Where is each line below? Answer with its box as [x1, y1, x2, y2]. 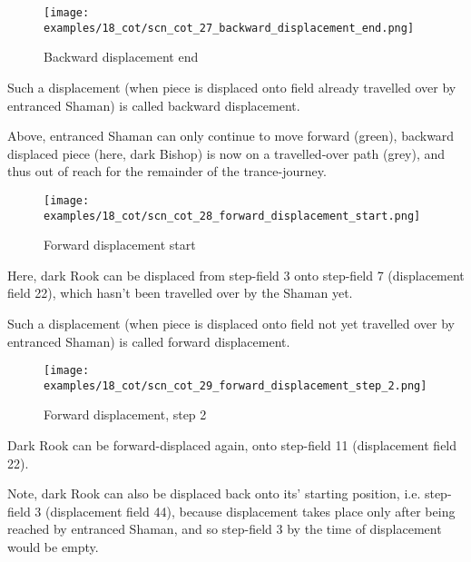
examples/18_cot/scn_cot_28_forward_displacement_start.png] [44, 209, 421, 222]
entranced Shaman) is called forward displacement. [7, 331, 290, 350]
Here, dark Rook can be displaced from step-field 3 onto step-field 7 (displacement [7, 265, 465, 284]
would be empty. [7, 537, 99, 557]
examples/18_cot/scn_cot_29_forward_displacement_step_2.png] [44, 379, 427, 392]
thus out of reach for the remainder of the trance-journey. [7, 162, 327, 181]
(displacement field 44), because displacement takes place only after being [44, 501, 456, 520]
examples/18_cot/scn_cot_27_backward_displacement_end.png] [44, 21, 415, 35]
